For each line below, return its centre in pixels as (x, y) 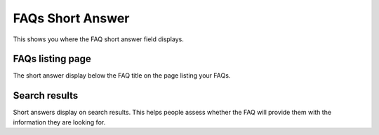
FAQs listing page (52, 59)
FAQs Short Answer (71, 18)
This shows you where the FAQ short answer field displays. (98, 39)
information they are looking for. (59, 122)
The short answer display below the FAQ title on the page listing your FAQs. (122, 76)
